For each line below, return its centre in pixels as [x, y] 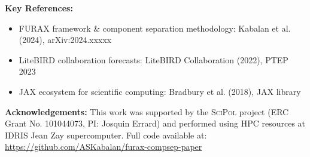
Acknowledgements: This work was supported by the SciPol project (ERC [147, 111]
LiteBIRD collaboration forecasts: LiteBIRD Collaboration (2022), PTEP [154, 59]
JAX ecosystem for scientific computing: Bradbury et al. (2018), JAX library [160, 91]
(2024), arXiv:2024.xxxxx [65, 40]
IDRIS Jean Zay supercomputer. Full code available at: [106, 135]
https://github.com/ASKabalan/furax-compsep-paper [104, 147]
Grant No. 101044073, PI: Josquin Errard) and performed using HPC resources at [155, 123]
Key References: [39, 8]
